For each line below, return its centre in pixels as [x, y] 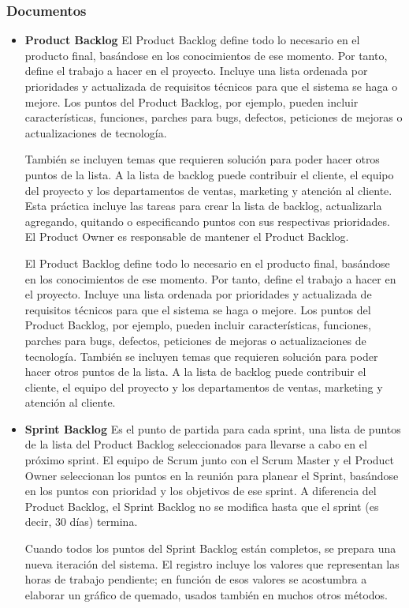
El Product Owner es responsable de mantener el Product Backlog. [187, 236]
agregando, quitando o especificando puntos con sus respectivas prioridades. [207, 221]
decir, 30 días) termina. [81, 522]
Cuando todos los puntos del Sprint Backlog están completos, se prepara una [210, 548]
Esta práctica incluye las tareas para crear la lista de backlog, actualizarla [203, 206]
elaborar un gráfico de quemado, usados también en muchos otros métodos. [206, 594]
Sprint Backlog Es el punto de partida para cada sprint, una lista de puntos [213, 428]
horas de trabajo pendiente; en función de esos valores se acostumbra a [196, 579]
